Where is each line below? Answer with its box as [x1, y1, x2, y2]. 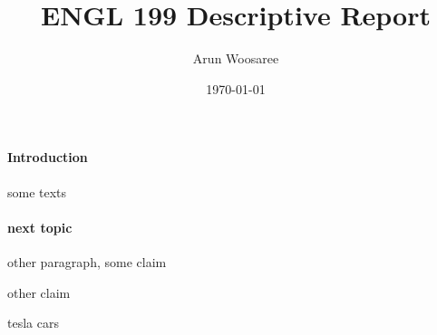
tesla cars [7, 313, 59, 332]
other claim [7, 282, 71, 301]
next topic [7, 217, 73, 236]
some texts [7, 182, 67, 201]
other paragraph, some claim [7, 252, 167, 271]
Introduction [7, 148, 88, 167]
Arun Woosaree [192, 49, 279, 68]
